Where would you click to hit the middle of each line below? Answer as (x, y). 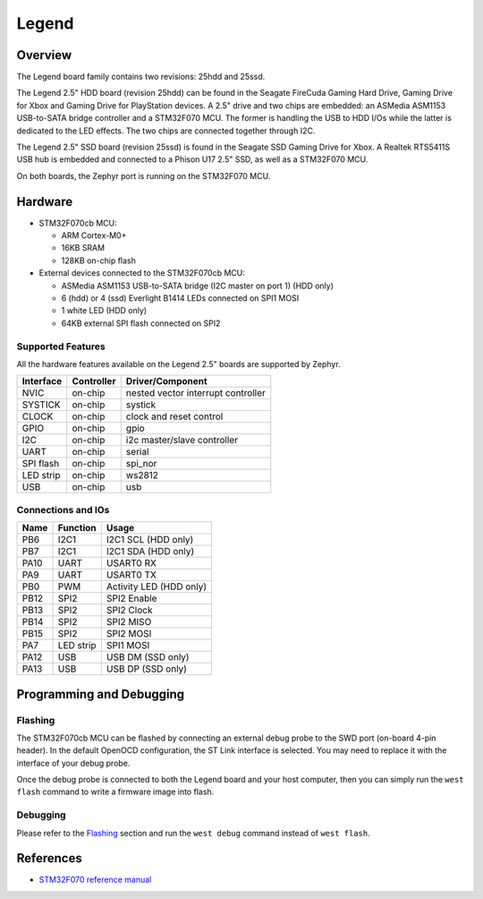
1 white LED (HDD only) (104, 311)
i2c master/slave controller (182, 441)
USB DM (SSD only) (148, 657)
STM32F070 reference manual (95, 880)
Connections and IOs (63, 509)
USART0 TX (131, 575)
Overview (44, 55)
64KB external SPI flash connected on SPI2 (141, 323)
